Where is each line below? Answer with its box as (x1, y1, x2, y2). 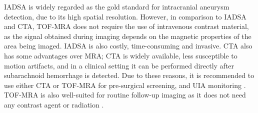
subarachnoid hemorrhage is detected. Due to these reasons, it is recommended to (4, 70, 254, 80)
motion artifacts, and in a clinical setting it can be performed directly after (4, 60, 234, 70)
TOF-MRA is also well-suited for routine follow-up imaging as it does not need (4, 89, 246, 100)
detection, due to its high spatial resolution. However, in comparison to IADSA (4, 11, 246, 21)
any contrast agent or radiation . (4, 99, 104, 109)
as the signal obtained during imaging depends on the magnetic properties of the (4, 30, 251, 41)
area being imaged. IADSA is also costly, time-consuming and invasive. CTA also (4, 40, 252, 51)
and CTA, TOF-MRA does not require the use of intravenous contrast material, (4, 21, 249, 31)
